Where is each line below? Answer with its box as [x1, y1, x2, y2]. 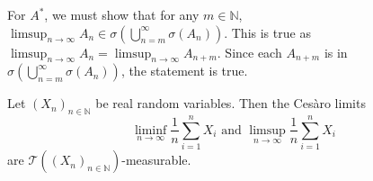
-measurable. [121, 150, 191, 169]
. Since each [217, 42, 282, 61]
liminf [134, 123, 167, 137]
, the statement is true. [120, 61, 248, 80]
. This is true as [224, 23, 311, 41]
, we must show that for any [44, 5, 200, 23]
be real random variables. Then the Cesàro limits [95, 94, 366, 113]
